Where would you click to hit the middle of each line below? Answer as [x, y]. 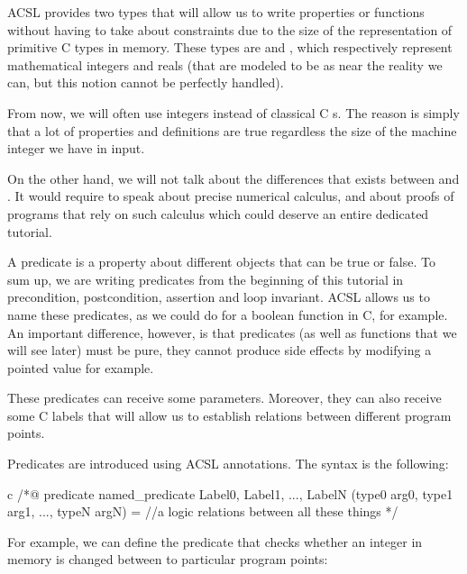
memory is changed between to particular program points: [168, 559]
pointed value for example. [81, 367]
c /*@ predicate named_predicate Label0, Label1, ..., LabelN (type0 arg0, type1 [230, 493]
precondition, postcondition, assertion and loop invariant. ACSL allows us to [219, 297]
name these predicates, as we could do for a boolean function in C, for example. [228, 314]
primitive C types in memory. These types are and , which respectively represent [230, 47]
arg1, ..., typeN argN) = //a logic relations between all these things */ [203, 511]
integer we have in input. [76, 148]
